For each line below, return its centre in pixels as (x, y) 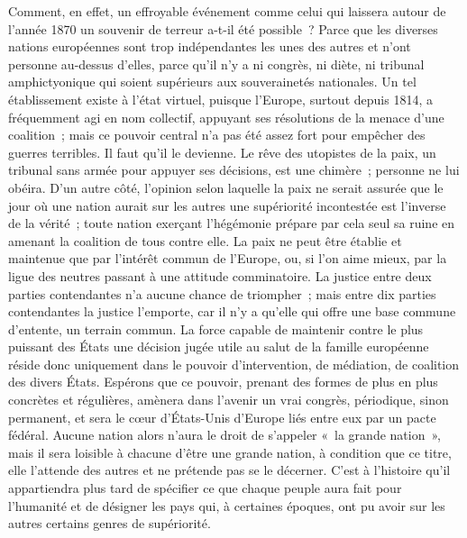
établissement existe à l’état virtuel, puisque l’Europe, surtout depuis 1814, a (220, 99)
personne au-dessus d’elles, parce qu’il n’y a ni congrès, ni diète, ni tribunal (216, 64)
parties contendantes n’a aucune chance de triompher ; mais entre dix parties (222, 293)
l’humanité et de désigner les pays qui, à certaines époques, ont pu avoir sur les (227, 505)
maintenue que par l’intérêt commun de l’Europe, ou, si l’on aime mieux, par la (228, 258)
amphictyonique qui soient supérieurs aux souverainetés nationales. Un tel (212, 82)
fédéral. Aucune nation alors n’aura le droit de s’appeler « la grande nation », (224, 435)
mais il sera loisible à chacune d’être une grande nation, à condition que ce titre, (230, 452)
